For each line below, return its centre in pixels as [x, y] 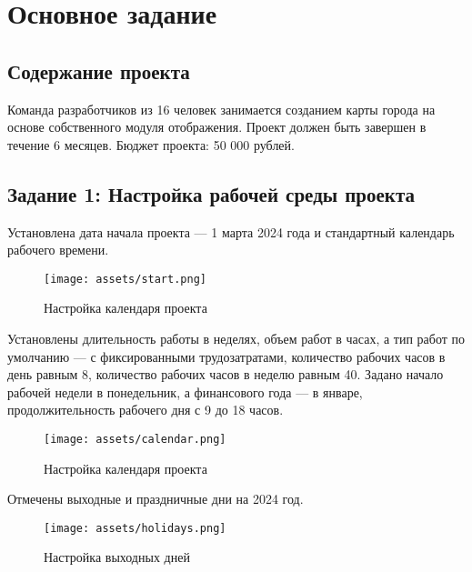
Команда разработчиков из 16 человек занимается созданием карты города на [221, 109]
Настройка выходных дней [117, 557]
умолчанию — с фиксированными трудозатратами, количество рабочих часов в [226, 356]
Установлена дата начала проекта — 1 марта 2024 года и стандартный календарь [231, 231]
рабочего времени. [58, 250]
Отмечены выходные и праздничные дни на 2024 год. [156, 499]
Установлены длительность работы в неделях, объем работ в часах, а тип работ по [236, 338]
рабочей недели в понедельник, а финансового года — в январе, [185, 391]
